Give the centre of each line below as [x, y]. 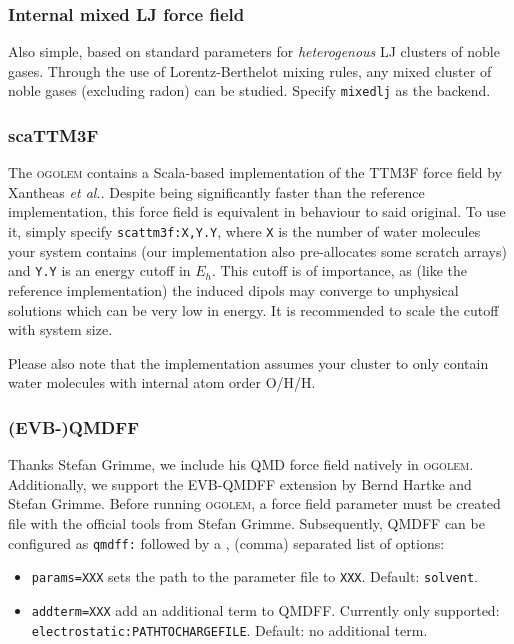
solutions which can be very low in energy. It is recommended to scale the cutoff [253, 309]
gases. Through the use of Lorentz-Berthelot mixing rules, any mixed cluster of [250, 70]
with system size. [60, 329]
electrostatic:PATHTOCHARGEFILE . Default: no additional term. [229, 629]
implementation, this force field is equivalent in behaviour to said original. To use [257, 211]
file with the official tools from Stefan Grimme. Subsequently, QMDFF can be [246, 522]
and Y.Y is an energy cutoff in [99, 270]
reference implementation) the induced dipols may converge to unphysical [233, 289]
